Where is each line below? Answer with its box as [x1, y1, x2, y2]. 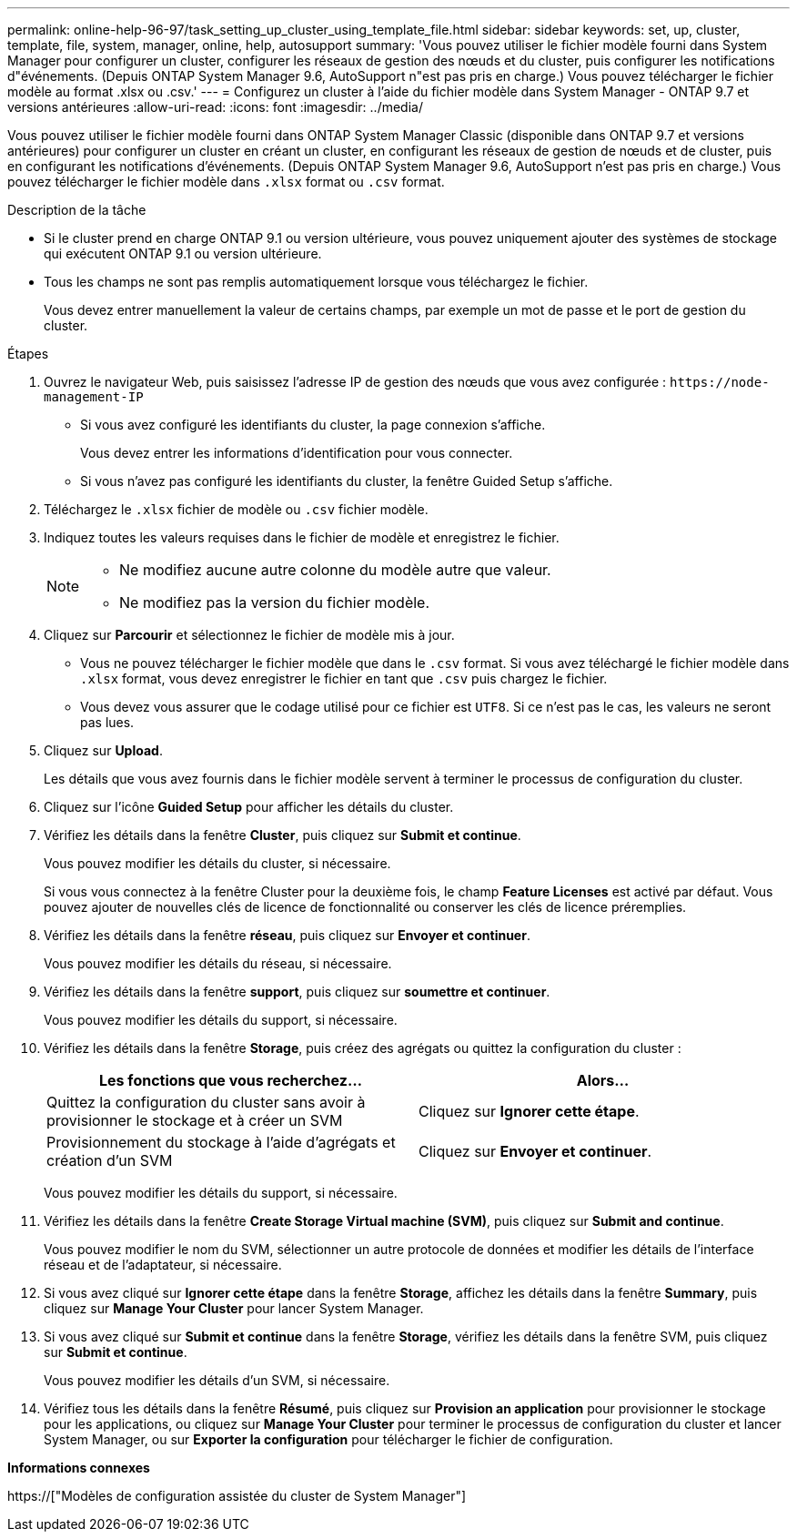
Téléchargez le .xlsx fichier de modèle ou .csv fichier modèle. [44, 501, 429, 517]
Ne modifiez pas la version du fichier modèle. [119, 593, 430, 612]
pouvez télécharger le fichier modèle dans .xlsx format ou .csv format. [7, 174, 445, 189]
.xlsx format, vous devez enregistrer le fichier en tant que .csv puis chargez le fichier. [80, 671, 608, 686]
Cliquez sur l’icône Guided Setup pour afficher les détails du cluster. [44, 799, 454, 815]
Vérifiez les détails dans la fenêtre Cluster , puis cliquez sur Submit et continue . [44, 827, 521, 843]
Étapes [7, 346, 49, 361]
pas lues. [80, 714, 135, 730]
